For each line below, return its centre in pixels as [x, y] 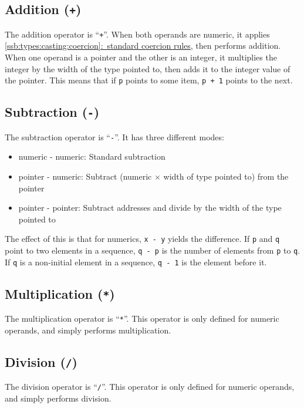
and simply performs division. [58, 398]
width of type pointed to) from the [226, 176]
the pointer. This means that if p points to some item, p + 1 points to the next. [149, 80]
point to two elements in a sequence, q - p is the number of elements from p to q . [153, 250]
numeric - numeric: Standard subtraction [92, 156]
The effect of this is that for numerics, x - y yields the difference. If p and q [142, 239]
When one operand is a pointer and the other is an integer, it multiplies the [141, 57]
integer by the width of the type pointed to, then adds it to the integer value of [148, 68]
